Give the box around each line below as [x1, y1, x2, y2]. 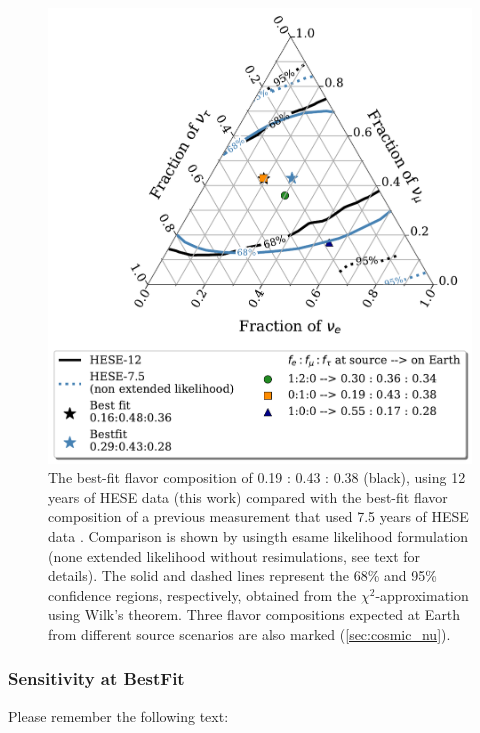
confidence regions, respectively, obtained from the [48, 584, 357, 605]
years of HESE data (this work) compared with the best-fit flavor [48, 486, 448, 507]
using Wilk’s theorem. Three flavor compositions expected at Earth [48, 604, 461, 625]
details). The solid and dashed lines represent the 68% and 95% [48, 565, 437, 586]
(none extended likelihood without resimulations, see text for [48, 545, 421, 566]
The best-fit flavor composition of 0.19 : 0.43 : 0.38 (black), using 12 [48, 467, 466, 488]
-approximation [375, 584, 469, 605]
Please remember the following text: [8, 705, 229, 726]
